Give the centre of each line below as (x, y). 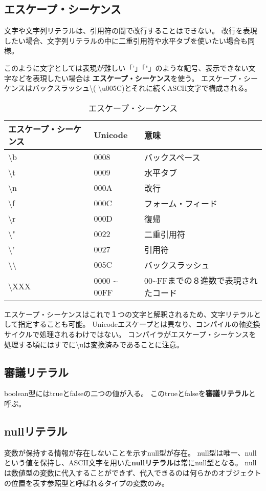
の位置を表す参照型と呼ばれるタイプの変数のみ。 (86, 483)
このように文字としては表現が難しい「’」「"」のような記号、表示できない (126, 67)
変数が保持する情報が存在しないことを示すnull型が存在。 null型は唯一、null (130, 452)
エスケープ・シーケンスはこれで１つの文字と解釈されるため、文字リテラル (129, 314)
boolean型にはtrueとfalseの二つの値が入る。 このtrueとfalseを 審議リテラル (126, 393)
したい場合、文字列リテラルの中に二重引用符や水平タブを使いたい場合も (126, 40)
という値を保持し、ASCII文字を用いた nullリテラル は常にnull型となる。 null (130, 463)
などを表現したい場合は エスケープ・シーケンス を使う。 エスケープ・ (127, 78)
